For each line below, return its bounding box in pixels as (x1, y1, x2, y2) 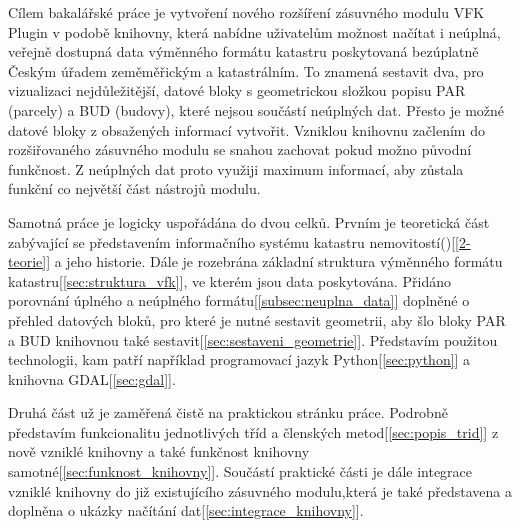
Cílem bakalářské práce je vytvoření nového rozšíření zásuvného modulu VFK (8, 2, 485, 22)
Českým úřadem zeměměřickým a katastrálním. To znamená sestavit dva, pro (8, 60, 484, 81)
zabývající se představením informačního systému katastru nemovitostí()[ (8, 231, 456, 252)
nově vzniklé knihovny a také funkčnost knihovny (8, 441, 310, 462)
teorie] (8, 251, 47, 272)
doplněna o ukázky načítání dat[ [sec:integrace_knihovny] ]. (8, 500, 364, 521)
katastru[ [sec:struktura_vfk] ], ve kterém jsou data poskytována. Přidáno (8, 270, 452, 291)
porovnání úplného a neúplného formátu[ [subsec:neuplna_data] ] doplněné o (8, 290, 470, 311)
